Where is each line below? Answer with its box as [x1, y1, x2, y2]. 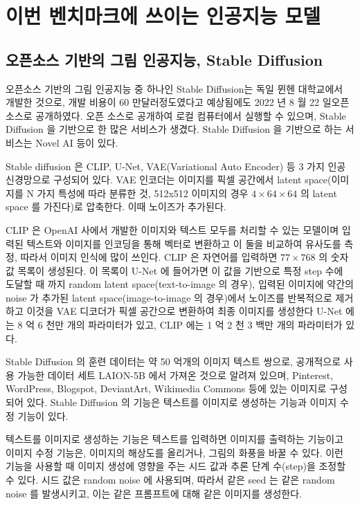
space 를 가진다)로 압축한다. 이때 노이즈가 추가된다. [6, 199, 226, 214]
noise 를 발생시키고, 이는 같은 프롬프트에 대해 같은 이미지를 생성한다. [6, 486, 302, 500]
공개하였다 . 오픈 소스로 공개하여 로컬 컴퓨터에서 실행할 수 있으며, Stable [35, 108, 346, 122]
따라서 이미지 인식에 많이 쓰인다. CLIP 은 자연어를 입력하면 [20, 250, 278, 264]
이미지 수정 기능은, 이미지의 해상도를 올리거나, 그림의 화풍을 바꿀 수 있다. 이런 [6, 445, 343, 459]
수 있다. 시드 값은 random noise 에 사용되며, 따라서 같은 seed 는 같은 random [6, 472, 335, 487]
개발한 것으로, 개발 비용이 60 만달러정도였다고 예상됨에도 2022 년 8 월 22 [6, 95, 320, 109]
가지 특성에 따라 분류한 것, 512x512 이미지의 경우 [37, 185, 249, 200]
